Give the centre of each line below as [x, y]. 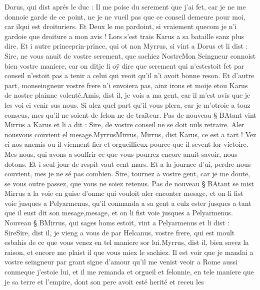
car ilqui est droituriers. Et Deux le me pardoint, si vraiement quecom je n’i [121, 26]
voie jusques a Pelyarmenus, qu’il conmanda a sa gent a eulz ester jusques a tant [128, 203]
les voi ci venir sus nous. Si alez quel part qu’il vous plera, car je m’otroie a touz [127, 104]
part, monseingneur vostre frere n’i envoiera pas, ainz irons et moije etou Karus [126, 85]
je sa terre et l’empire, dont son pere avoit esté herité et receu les [104, 281]
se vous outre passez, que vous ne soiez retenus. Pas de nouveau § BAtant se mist [129, 183]
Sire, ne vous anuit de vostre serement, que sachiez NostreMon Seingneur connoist [130, 55]
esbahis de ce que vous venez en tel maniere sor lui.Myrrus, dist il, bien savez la [127, 242]
